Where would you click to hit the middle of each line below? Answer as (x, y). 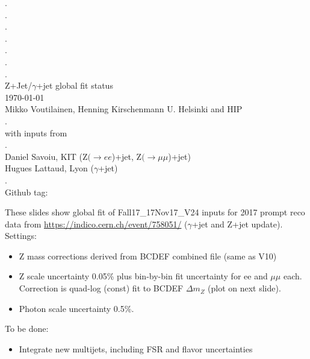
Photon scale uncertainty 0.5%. (76, 308)
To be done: (27, 329)
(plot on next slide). (244, 288)
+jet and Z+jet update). (237, 224)
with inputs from (36, 132)
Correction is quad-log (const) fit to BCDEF (101, 288)
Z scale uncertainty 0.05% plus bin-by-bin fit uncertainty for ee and (143, 276)
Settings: (21, 236)
